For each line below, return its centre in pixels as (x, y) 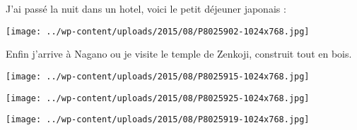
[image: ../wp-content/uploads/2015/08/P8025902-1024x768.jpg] (158, 31)
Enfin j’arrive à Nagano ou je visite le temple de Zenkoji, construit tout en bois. (179, 54)
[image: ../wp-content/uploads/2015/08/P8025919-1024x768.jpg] (158, 120)
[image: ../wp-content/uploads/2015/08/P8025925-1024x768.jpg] (158, 98)
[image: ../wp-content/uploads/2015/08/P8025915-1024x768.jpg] (158, 76)
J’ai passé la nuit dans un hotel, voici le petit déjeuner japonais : (146, 8)
